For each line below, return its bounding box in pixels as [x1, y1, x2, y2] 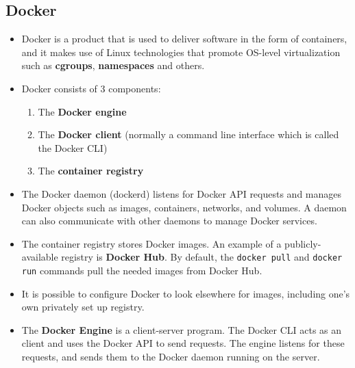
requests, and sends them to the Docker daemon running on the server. [21, 350, 320, 364]
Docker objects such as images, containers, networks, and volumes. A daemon [21, 200, 347, 214]
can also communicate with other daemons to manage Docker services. [21, 213, 317, 228]
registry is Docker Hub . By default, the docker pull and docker [61, 250, 343, 264]
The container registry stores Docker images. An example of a [21, 236, 282, 250]
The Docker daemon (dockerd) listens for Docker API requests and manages [21, 186, 342, 200]
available [21, 250, 58, 264]
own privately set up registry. [21, 300, 145, 314]
